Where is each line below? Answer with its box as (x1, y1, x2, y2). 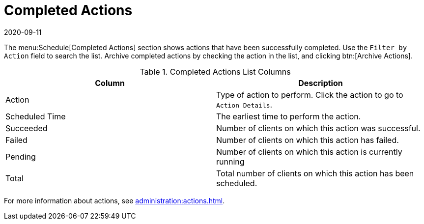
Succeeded (5, 123, 48, 133)
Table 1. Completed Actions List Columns (140, 66, 291, 77)
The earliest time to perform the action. (216, 111, 361, 121)
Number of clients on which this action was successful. (216, 123, 421, 133)
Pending (5, 151, 36, 162)
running (216, 156, 245, 167)
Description (298, 78, 343, 88)
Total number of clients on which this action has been (216, 168, 414, 178)
